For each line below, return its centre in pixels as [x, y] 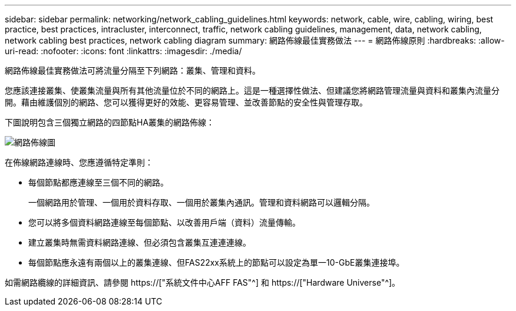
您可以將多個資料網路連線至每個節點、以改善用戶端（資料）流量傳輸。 [164, 222]
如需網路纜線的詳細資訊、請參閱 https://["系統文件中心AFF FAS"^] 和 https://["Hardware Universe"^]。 [203, 282]
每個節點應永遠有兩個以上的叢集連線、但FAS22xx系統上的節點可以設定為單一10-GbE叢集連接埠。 [216, 262]
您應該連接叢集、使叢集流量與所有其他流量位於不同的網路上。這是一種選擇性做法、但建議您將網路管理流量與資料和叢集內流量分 [252, 90]
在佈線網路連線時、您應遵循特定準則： [79, 162]
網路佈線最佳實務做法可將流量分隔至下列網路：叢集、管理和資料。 [133, 70]
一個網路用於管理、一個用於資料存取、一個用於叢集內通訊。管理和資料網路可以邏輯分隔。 [201, 202]
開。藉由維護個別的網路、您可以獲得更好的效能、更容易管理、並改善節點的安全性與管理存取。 [186, 102]
